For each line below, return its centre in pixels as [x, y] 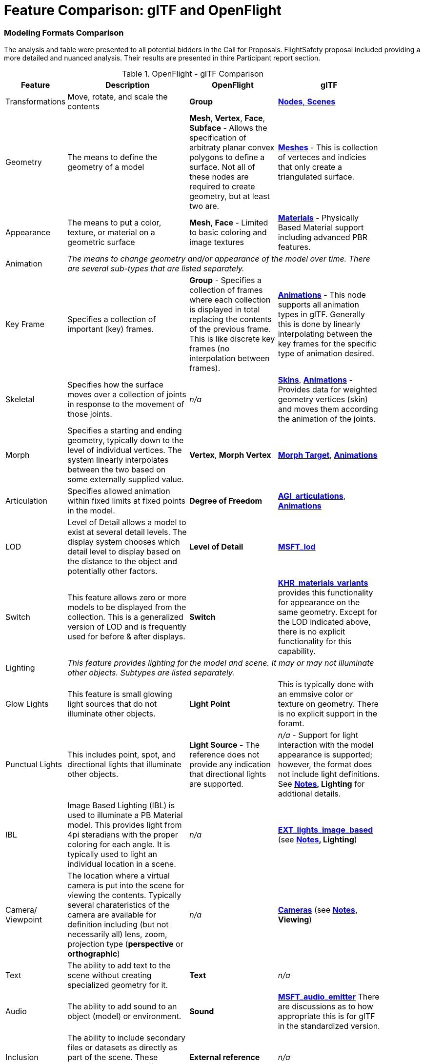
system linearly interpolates [118, 460]
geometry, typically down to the [126, 440]
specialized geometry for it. [118, 985]
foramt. [291, 724]
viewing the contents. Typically [124, 895]
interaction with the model [326, 745]
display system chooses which [124, 542]
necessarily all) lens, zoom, [117, 934]
